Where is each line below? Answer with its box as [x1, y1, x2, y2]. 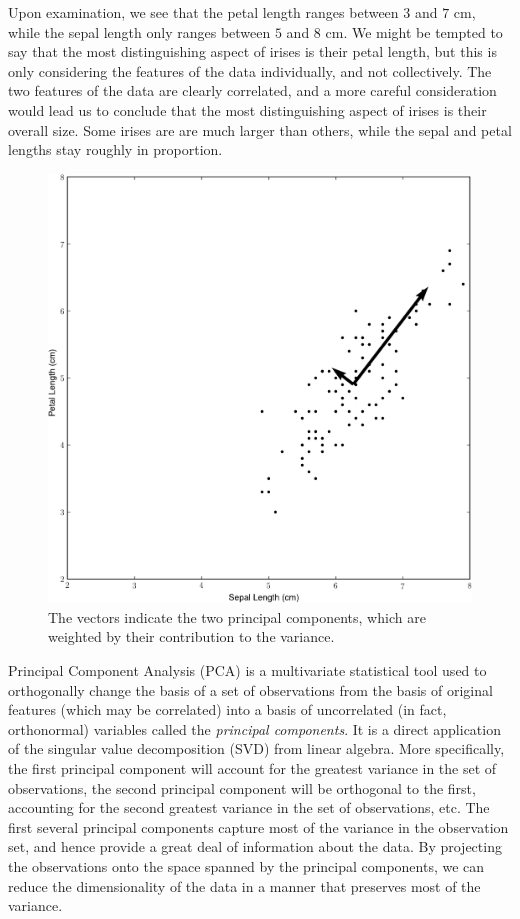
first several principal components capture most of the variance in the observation [8, 816, 509, 837]
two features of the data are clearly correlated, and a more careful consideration [8, 80, 497, 101]
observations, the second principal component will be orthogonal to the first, [8, 777, 476, 798]
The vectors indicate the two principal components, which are [48, 606, 426, 627]
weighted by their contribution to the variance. [48, 626, 335, 647]
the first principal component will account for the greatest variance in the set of [8, 757, 497, 778]
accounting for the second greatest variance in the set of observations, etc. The [8, 797, 490, 818]
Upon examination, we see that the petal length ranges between [8, 2, 399, 22]
